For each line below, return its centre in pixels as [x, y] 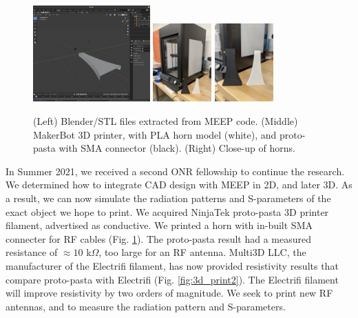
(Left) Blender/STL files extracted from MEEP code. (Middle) [166, 121]
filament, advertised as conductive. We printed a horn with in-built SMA [159, 225]
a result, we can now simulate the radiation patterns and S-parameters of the [168, 198]
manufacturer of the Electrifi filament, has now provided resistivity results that [172, 265]
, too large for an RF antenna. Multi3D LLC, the [202, 252]
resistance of [32, 252]
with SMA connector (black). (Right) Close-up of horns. [177, 148]
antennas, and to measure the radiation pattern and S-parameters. [146, 306]
